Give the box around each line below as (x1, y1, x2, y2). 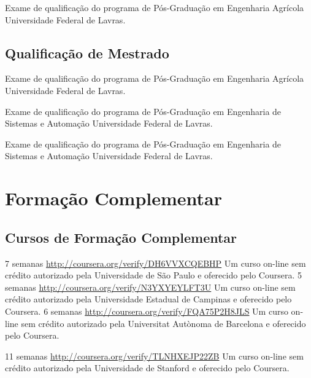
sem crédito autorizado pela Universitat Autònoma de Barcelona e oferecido (21, 317, 306, 329)
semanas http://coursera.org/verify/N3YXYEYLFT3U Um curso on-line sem (5, 280, 296, 293)
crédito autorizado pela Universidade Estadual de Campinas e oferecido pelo (5, 293, 292, 305)
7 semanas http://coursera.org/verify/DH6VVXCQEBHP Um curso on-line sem (5, 256, 306, 269)
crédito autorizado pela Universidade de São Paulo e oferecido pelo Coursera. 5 (5, 269, 302, 282)
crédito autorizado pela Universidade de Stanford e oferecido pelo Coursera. (5, 361, 290, 374)
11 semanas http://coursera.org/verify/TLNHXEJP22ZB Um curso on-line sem (5, 349, 304, 362)
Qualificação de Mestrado (5, 43, 169, 62)
